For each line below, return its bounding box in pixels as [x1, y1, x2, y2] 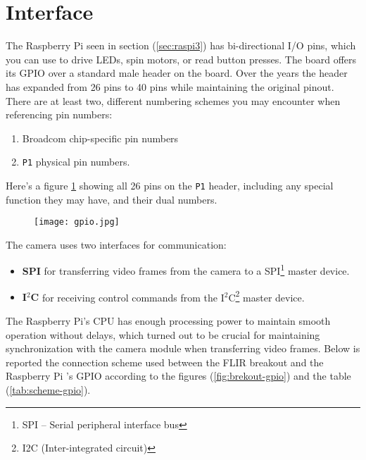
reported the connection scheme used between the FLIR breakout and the [6, 354, 324, 369]
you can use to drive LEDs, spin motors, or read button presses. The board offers [6, 51, 357, 66]
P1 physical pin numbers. [22, 154, 130, 169]
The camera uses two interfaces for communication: [6, 237, 227, 251]
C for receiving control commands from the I [30, 290, 225, 304]
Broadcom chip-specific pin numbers [22, 130, 179, 145]
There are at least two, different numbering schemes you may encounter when [6, 93, 341, 108]
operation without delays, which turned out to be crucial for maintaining [6, 327, 320, 342]
